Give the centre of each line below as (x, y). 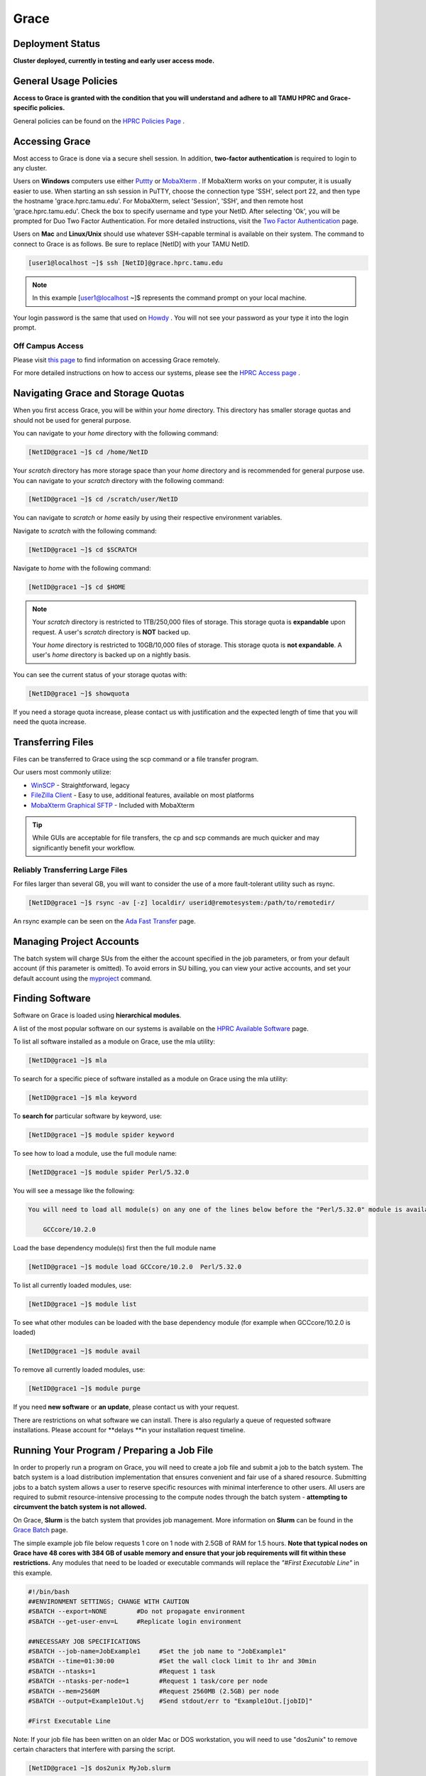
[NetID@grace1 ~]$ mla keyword (83, 1098)
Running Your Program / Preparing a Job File (113, 1450)
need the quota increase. (50, 722)
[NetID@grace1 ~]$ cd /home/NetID (88, 452)
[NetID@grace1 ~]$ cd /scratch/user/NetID (103, 499)
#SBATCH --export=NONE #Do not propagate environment (137, 1612)
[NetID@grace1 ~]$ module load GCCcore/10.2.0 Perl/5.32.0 (135, 1267)
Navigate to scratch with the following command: (85, 531)
